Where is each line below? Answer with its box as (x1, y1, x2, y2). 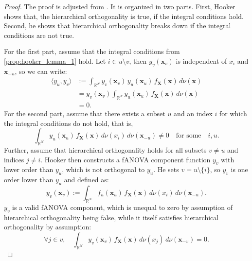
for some (176, 132, 201, 139)
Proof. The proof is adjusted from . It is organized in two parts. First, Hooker (4, 1, 235, 11)
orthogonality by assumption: (4, 222, 91, 232)
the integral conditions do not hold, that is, (4, 118, 133, 128)
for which (219, 108, 247, 119)
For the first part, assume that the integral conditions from (4, 46, 180, 56)
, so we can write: (15, 66, 67, 76)
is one (231, 164, 248, 174)
